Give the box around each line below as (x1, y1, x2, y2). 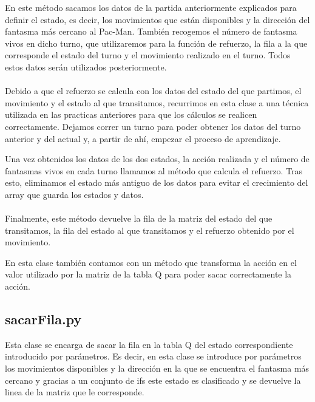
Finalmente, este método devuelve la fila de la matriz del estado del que (5, 212, 273, 225)
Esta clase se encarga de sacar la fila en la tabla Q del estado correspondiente (5, 338, 293, 350)
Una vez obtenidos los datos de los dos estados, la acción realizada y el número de (5, 152, 310, 165)
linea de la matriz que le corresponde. (5, 386, 144, 398)
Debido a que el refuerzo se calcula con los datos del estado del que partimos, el (5, 84, 302, 97)
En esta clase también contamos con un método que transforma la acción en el (5, 256, 297, 268)
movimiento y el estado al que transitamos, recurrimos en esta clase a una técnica (5, 96, 309, 109)
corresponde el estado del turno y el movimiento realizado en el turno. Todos (5, 49, 291, 61)
